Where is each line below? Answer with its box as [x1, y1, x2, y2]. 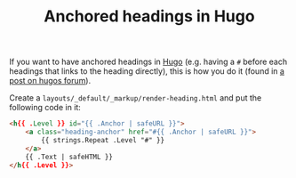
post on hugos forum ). [9, 76, 92, 86]
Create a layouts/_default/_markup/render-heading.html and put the [9, 93, 262, 103]
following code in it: [9, 102, 82, 113]
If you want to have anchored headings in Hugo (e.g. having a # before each [9, 56, 287, 68]
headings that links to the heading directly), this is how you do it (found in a [9, 66, 284, 77]
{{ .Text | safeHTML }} [25, 152, 114, 161]
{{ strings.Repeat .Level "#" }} [41, 135, 165, 144]
